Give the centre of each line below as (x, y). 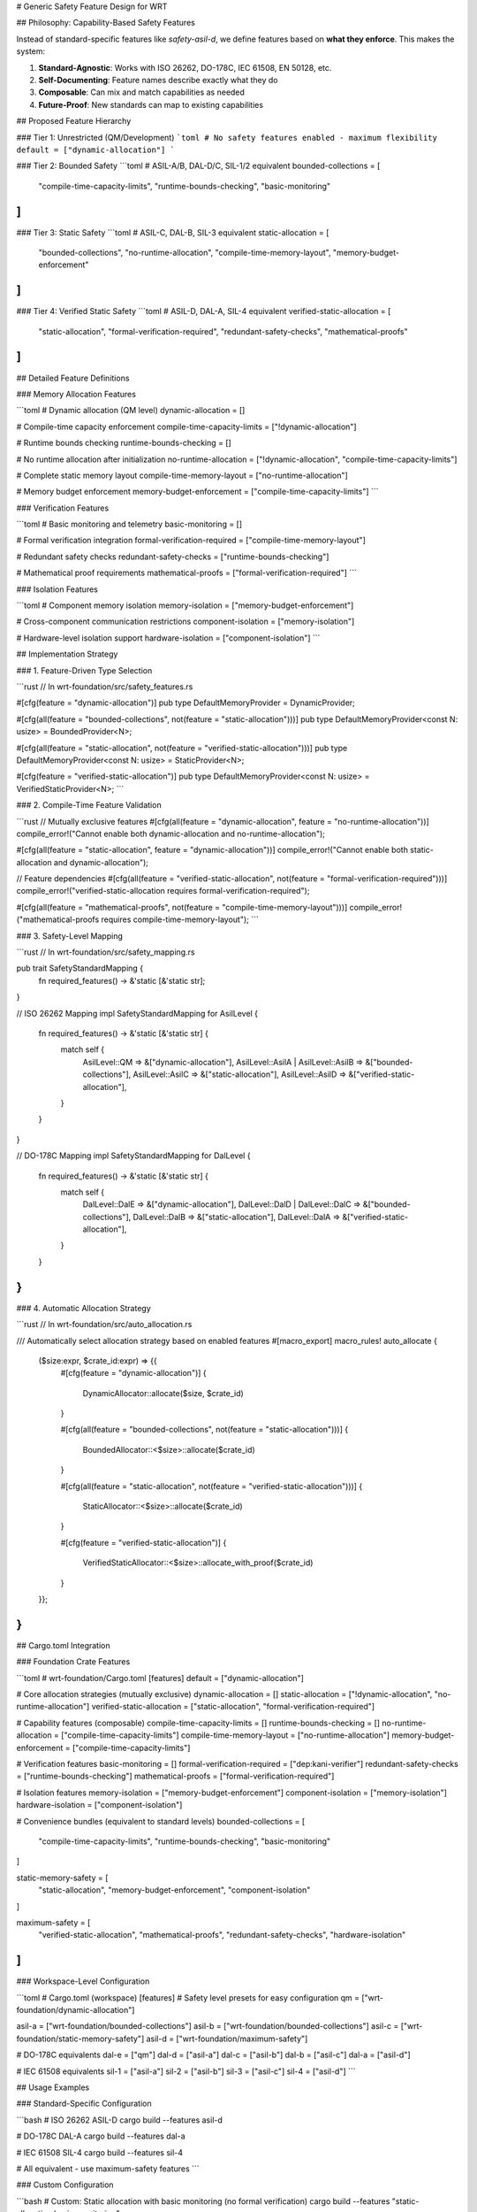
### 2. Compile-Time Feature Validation (89, 805)
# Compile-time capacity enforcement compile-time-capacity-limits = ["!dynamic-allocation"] (186, 426)
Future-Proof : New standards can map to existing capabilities (151, 104)
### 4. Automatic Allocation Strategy (84, 1308)
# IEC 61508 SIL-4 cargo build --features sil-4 (100, 2152)
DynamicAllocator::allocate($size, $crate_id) (163, 1393)
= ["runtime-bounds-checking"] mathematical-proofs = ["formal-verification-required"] (175, 1776)
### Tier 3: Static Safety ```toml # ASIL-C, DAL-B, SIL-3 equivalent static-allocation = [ (173, 232)
